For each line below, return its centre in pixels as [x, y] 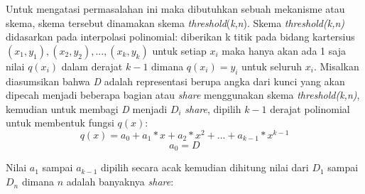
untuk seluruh [272, 66]
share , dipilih [213, 108]
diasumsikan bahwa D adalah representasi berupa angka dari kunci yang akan [175, 81]
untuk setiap [179, 50]
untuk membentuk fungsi [60, 123]
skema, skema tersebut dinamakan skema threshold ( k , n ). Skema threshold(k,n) [175, 22]
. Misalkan [336, 66]
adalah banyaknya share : [120, 182]
